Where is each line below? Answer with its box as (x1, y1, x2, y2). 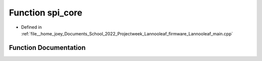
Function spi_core (9, 7, 82, 18)
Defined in (21, 24, 42, 30)
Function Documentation (9, 44, 86, 52)
